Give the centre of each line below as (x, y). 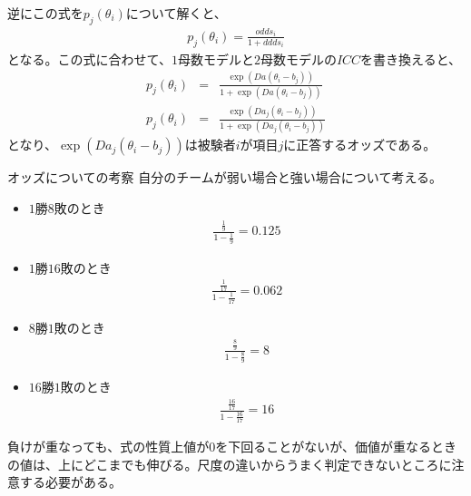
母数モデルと (216, 58)
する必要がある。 (70, 482)
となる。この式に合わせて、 (89, 58)
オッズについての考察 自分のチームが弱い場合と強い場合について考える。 (225, 177)
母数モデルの (298, 58)
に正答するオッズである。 (360, 145)
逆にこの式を (45, 13)
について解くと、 (176, 13)
